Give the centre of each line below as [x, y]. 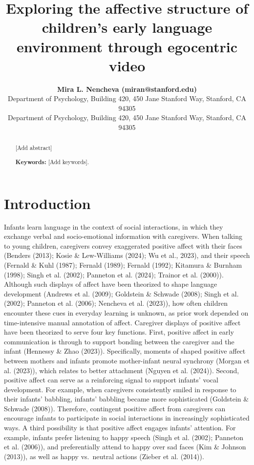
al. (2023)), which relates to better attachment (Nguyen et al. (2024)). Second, [122, 370]
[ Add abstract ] [34, 148]
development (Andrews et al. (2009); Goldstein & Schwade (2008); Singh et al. [121, 293]
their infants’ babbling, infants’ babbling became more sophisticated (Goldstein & [127, 399]
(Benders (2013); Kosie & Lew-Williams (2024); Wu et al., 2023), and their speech [127, 255]
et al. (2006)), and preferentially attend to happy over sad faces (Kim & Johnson [125, 447]
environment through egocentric [127, 46]
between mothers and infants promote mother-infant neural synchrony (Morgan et [127, 360]
